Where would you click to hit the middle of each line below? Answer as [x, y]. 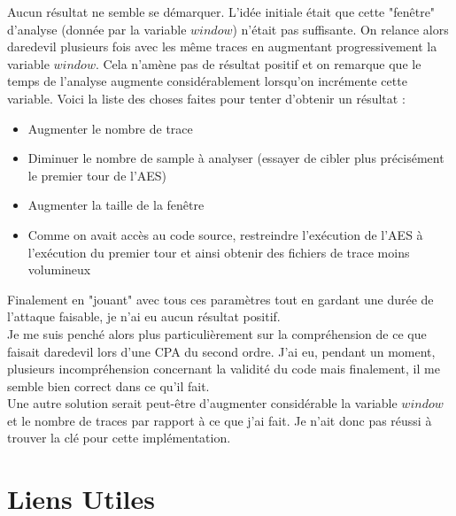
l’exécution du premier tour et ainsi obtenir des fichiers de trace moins [219, 252]
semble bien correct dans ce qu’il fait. [108, 385]
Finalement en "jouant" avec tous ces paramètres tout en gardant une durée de [220, 299]
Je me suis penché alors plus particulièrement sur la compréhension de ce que [217, 333]
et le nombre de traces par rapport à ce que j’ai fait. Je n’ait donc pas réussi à [220, 420]
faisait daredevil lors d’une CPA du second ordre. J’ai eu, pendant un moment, [221, 351]
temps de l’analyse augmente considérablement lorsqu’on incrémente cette [207, 81]
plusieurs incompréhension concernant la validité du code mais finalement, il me [224, 369]
